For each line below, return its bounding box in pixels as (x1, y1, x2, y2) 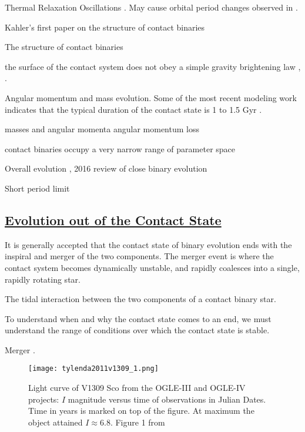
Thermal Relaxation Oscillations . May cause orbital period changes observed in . (5, 1, 298, 13)
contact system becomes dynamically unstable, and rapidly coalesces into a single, (5, 261, 300, 273)
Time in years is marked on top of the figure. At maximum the (28, 404, 254, 417)
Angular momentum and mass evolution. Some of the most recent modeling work (5, 91, 297, 103)
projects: (28, 393, 59, 405)
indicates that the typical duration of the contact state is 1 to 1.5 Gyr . (5, 103, 262, 115)
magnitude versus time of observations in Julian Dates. (68, 393, 266, 405)
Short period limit (5, 182, 70, 194)
